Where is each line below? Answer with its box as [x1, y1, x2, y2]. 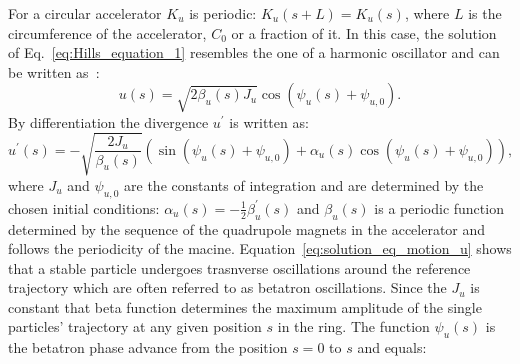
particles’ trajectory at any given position [8, 316, 262, 337]
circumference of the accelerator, [8, 22, 207, 43]
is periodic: [189, 3, 257, 23]
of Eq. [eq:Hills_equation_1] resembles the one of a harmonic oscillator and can [8, 42, 500, 63]
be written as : [8, 61, 100, 82]
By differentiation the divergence [8, 111, 209, 132]
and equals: [357, 337, 427, 358]
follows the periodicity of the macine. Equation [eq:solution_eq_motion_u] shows [8, 238, 512, 259]
